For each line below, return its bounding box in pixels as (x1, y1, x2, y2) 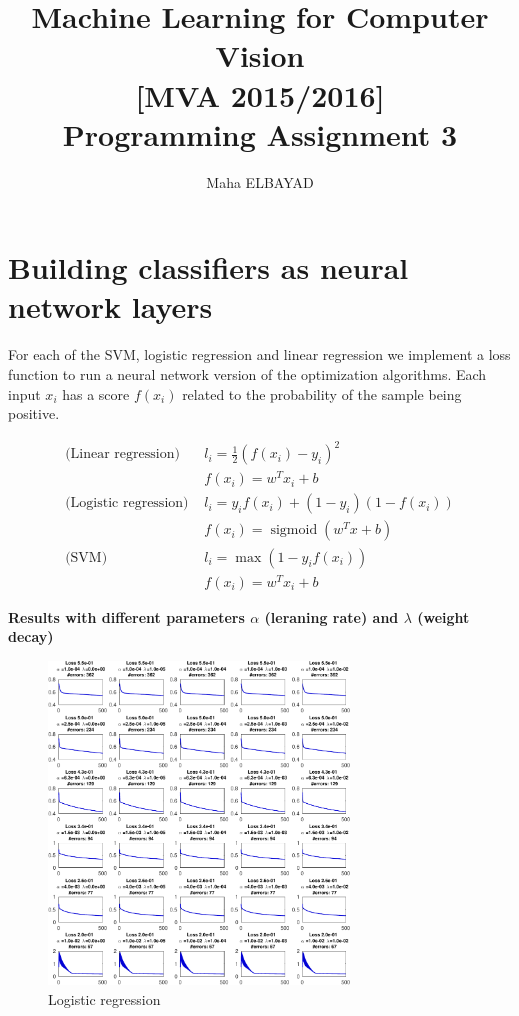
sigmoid (270, 523, 318, 538)
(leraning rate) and (264, 606, 399, 627)
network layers (8, 286, 213, 327)
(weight (417, 606, 470, 627)
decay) (8, 626, 54, 647)
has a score (62, 383, 130, 404)
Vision (215, 35, 305, 76)
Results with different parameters (8, 606, 245, 627)
